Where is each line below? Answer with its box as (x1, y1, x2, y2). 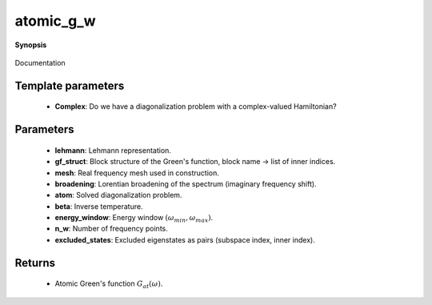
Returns (14, 256, 56, 270)
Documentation (14, 58, 66, 67)
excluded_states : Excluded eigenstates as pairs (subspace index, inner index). (54, 235, 315, 244)
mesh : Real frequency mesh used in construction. (54, 168, 219, 178)
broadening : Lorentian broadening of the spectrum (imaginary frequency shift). (54, 179, 317, 188)
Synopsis (14, 40, 47, 50)
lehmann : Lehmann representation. (54, 145, 172, 155)
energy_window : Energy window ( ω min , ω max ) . (54, 213, 214, 224)
